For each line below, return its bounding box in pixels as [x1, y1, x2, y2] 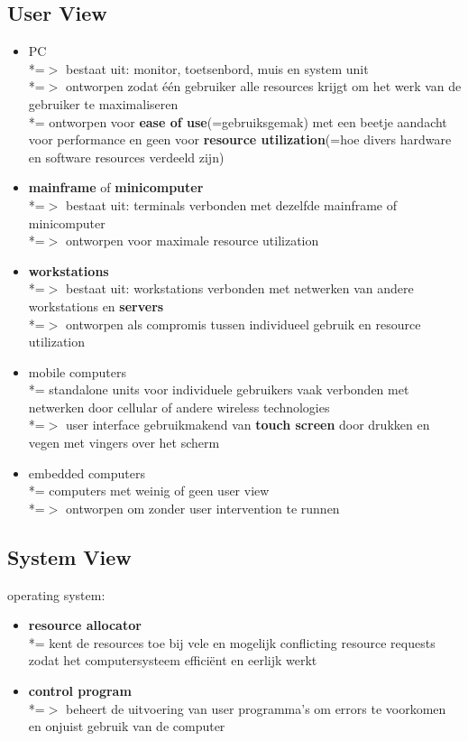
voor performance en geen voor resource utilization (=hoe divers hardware [28, 130, 452, 149]
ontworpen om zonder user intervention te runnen [66, 498, 340, 517]
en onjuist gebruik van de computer [28, 717, 225, 736]
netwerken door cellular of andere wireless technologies [28, 397, 330, 416]
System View [7, 542, 132, 570]
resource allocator [28, 616, 142, 634]
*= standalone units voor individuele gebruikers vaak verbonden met [28, 380, 409, 399]
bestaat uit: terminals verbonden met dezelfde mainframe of [66, 195, 398, 214]
